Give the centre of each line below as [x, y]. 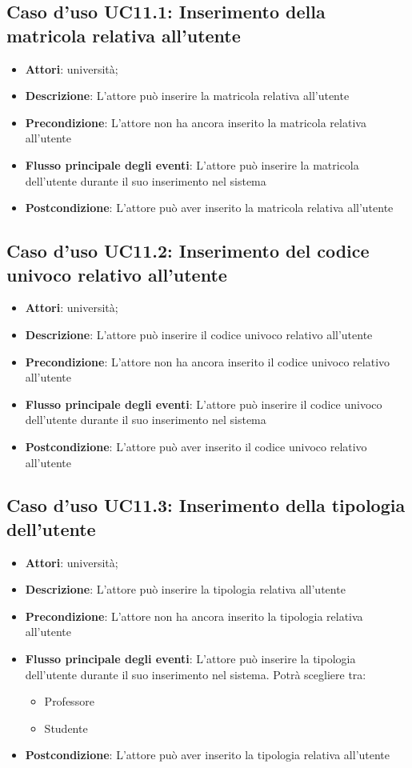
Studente [66, 728]
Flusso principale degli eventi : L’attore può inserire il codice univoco [204, 404]
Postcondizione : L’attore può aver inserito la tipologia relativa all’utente [208, 755]
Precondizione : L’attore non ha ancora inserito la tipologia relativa [194, 616]
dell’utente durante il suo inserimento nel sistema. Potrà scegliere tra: [196, 674]
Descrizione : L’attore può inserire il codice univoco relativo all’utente [199, 334]
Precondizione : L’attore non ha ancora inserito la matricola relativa [196, 122]
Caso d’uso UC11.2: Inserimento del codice [188, 251]
